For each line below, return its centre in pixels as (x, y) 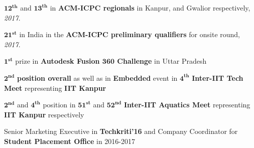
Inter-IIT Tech (218, 78)
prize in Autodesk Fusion (57, 61)
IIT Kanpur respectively (44, 114)
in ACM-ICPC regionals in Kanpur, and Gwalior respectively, (150, 8)
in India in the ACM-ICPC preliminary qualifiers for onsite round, (130, 34)
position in (59, 105)
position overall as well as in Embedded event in (97, 78)
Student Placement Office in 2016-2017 (70, 141)
